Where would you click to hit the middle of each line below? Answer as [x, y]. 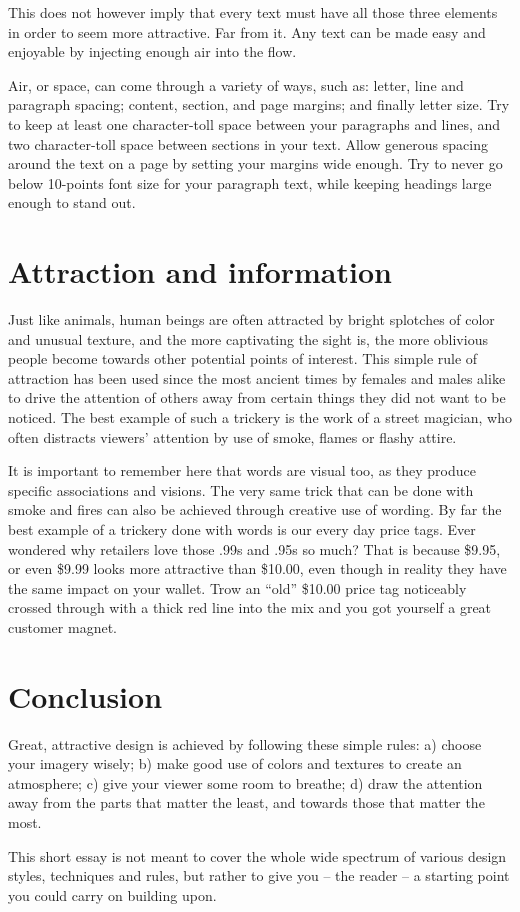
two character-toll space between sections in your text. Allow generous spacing [248, 143]
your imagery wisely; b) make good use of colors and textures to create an [235, 763]
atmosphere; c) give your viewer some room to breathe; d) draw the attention [245, 782]
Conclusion [85, 695]
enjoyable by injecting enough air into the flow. [152, 51]
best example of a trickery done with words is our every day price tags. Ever [242, 529]
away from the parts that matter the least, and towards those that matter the [246, 802]
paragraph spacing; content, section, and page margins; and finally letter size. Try [259, 104]
